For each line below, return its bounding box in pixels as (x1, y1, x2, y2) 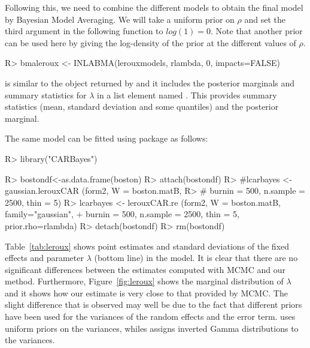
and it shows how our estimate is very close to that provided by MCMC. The (5, 286, 288, 299)
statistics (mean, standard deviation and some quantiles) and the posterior (5, 100, 279, 113)
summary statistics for (5, 88, 87, 101)
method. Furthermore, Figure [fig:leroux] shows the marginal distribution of (5, 275, 284, 287)
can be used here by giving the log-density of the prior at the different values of (5, 36, 296, 49)
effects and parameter (5, 251, 84, 264)
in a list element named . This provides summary (96, 88, 277, 101)
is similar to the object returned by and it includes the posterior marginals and (5, 76, 295, 89)
